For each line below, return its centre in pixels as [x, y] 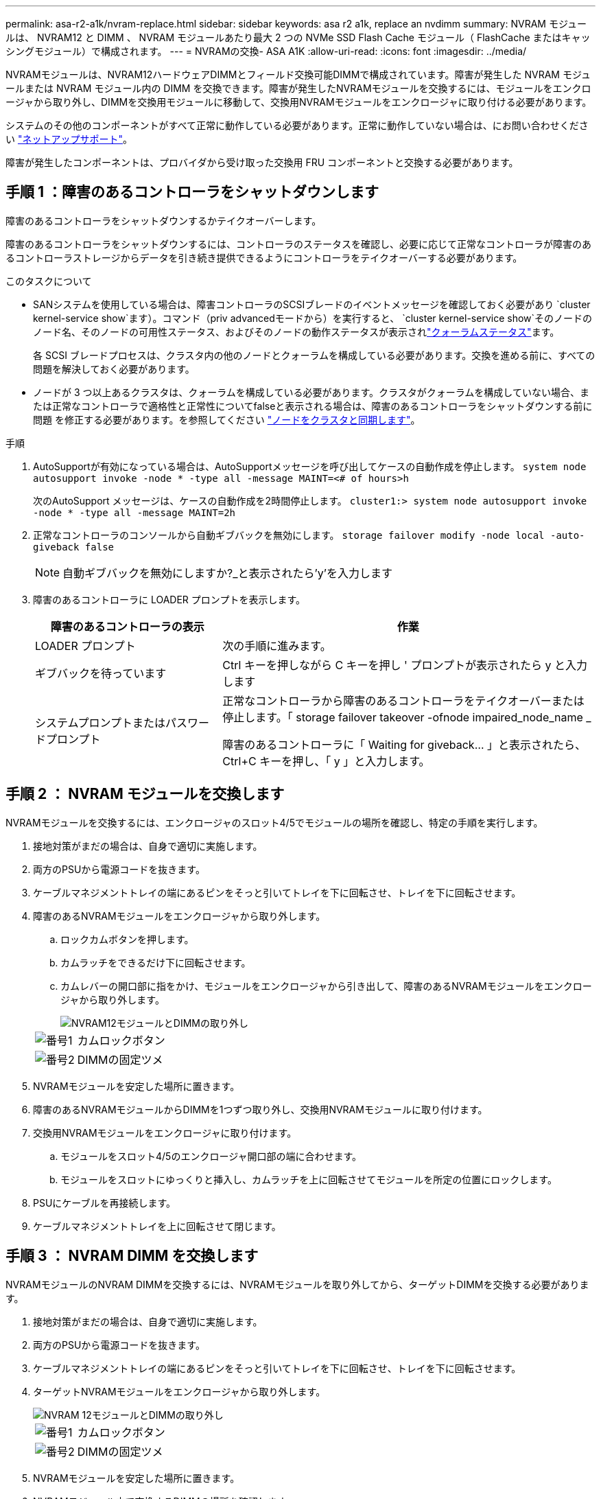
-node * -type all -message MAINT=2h [134, 512]
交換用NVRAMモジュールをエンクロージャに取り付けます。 [165, 1132]
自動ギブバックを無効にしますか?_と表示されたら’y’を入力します [227, 573]
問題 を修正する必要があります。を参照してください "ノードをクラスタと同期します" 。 [227, 419]
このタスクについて [49, 281]
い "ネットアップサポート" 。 [69, 139]
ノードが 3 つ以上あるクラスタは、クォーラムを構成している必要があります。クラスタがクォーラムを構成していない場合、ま [311, 392]
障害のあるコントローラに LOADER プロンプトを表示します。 [169, 599]
